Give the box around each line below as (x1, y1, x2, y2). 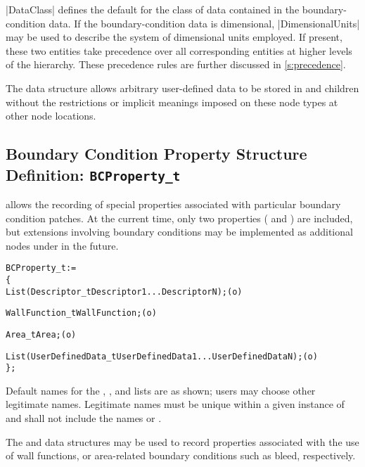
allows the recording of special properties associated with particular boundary (6, 196, 341, 211)
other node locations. (6, 108, 96, 123)
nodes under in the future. (6, 238, 119, 252)
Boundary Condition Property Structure (6, 143, 307, 165)
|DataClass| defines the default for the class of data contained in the (6, 2, 300, 16)
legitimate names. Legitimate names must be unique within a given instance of (6, 397, 345, 411)
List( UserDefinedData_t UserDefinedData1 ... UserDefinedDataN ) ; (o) (6, 351, 318, 362)
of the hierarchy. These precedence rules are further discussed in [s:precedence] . (6, 57, 346, 72)
